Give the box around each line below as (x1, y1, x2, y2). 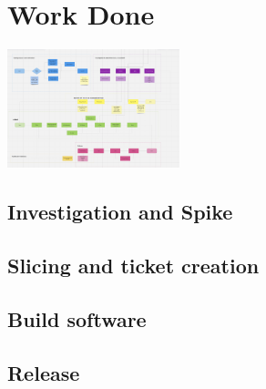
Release (7, 358, 80, 386)
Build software (7, 304, 147, 333)
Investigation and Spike (7, 198, 233, 226)
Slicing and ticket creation (7, 251, 260, 280)
